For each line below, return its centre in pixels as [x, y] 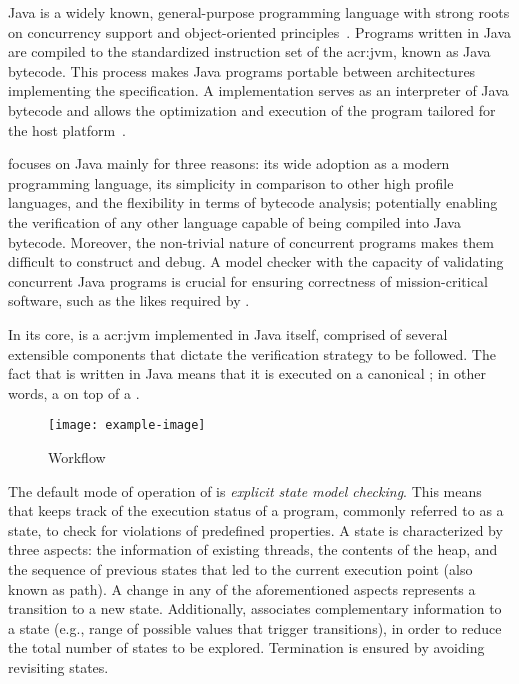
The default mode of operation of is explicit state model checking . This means [245, 490]
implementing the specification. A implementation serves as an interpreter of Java [258, 90]
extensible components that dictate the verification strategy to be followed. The [252, 353]
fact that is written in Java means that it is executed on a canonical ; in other [247, 373]
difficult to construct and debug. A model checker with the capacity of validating [256, 261]
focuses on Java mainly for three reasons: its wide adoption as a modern [229, 163]
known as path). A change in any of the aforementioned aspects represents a [242, 588]
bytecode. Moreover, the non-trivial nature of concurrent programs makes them [251, 241]
